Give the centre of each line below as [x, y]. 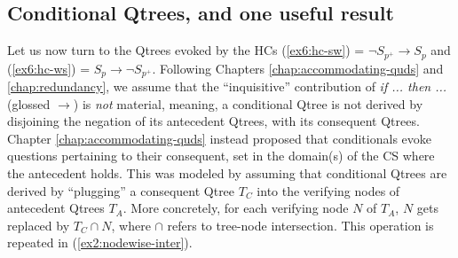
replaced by [39, 225]
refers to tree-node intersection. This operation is [300, 225]
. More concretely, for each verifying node [236, 208]
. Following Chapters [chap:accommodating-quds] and [298, 68]
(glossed [29, 103]
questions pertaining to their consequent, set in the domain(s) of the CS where [221, 156]
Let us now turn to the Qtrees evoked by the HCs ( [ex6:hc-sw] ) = [186, 50]
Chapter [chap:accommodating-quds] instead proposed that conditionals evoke [219, 138]
